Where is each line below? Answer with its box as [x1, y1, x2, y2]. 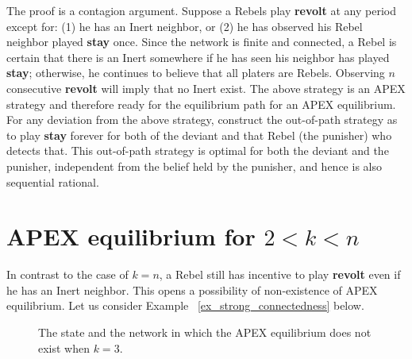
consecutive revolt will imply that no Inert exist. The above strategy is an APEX [6, 79, 406, 96]
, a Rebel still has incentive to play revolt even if [159, 266, 401, 283]
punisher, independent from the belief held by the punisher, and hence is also [6, 157, 382, 174]
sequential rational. [6, 173, 99, 190]
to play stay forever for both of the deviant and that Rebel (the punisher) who [6, 126, 392, 143]
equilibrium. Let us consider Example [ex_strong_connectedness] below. [6, 297, 364, 314]
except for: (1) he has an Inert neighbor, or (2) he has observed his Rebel [6, 17, 363, 34]
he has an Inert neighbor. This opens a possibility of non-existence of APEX [6, 281, 378, 298]
